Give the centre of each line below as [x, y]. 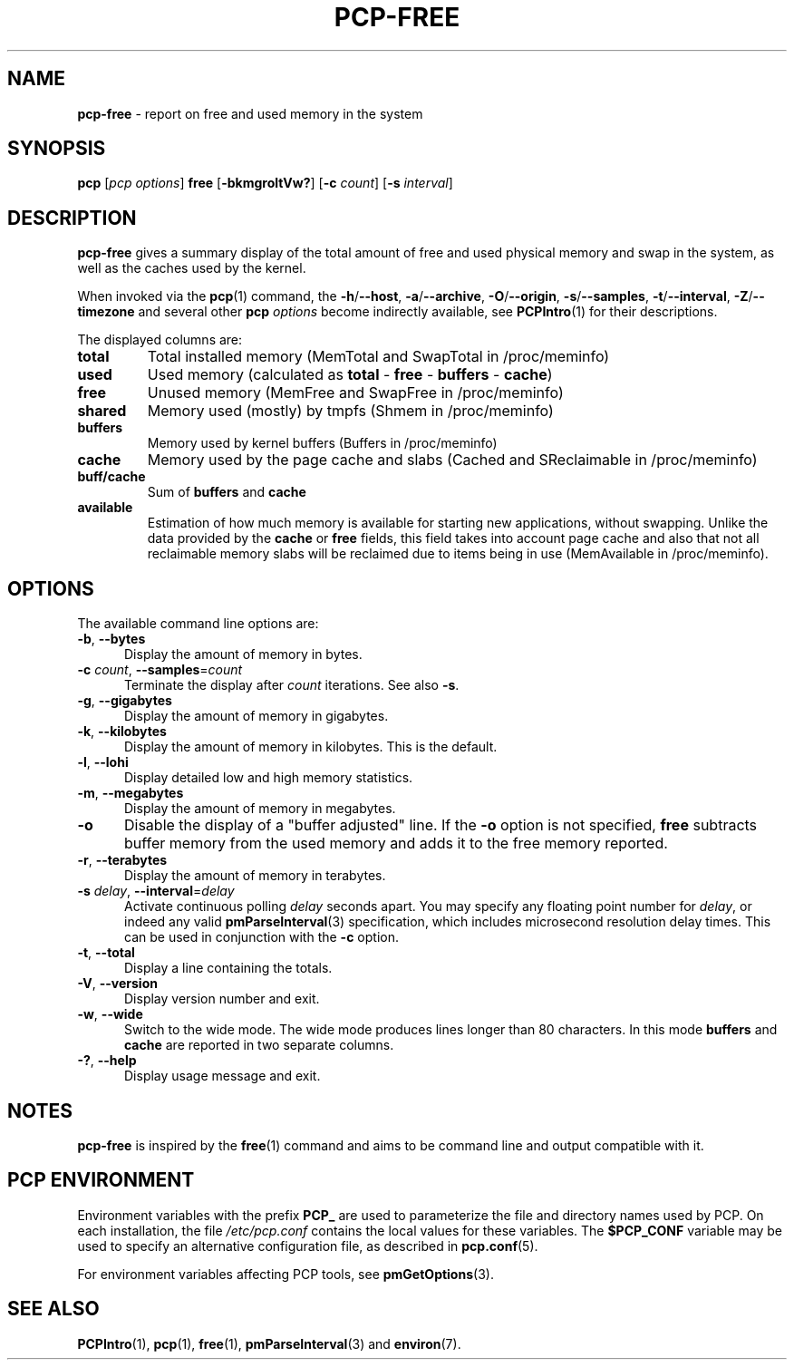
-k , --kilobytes [122, 732]
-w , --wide [110, 1014]
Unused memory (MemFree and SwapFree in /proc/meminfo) [355, 393]
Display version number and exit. [222, 999]
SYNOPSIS [57, 149]
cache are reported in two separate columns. [259, 1045]
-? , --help [107, 1061]
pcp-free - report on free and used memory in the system [250, 113]
